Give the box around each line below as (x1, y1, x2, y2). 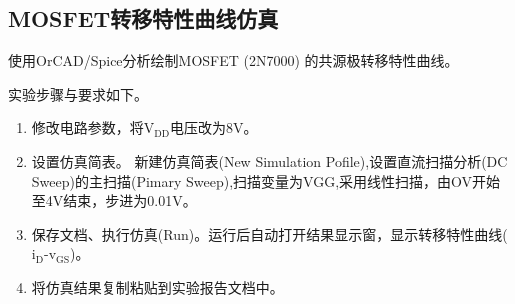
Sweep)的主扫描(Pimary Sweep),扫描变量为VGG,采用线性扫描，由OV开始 (31, 170, 501, 191)
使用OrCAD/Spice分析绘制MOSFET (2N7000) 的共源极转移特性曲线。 (8, 50, 459, 71)
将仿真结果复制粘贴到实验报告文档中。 (31, 276, 284, 297)
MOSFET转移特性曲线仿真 (8, 3, 279, 34)
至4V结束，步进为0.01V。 (31, 190, 197, 211)
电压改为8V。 (170, 117, 258, 138)
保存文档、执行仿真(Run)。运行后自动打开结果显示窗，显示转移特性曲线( (31, 223, 508, 244)
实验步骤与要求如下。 (8, 83, 148, 104)
